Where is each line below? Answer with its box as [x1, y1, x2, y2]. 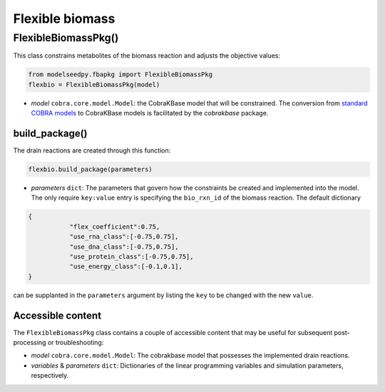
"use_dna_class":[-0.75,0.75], [69, 242, 179, 251]
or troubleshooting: [47, 339, 104, 347]
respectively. [31, 371, 69, 380]
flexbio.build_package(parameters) [28, 165, 153, 174]
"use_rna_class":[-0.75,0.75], [69, 232, 179, 241]
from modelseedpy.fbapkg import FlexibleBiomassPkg [28, 71, 213, 78]
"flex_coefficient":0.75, [69, 222, 160, 231]
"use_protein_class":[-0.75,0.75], [69, 252, 194, 260]
